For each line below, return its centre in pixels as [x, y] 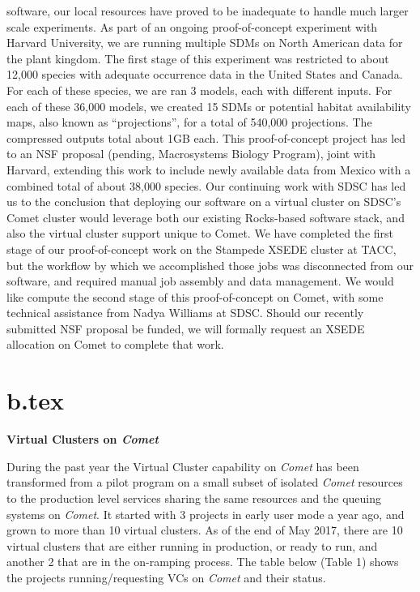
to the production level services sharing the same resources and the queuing [194, 498]
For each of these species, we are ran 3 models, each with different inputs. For [199, 90]
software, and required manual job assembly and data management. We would [200, 281]
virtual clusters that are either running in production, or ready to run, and [192, 545]
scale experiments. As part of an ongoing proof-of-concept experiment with [192, 26]
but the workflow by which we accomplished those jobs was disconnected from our [210, 265]
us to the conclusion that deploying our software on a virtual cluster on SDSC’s [204, 202]
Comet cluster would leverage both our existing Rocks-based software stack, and [206, 217]
